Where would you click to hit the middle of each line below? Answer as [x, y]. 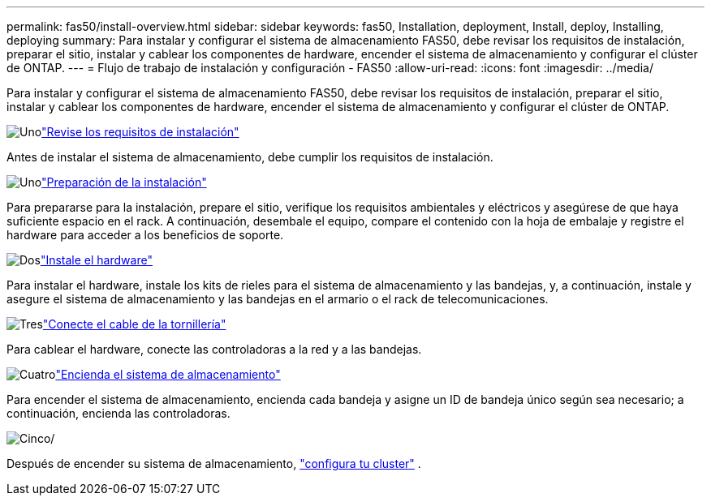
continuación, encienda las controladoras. [118, 413]
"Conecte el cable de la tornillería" [134, 324]
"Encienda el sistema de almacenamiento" [168, 374]
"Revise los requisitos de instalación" [140, 132]
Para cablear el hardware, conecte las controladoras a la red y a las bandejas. [214, 349]
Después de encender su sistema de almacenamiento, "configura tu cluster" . [214, 463]
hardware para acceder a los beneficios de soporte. [145, 235]
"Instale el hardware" [96, 260]
